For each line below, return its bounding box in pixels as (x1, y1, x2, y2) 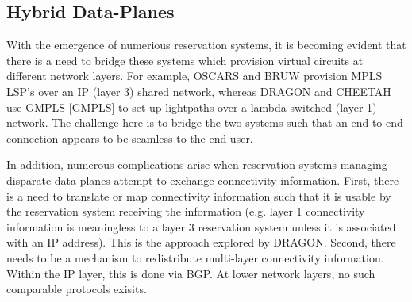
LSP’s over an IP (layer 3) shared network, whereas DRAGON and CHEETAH (6, 82, 391, 99)
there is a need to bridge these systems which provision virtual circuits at (6, 52, 364, 68)
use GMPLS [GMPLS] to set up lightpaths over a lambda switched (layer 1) (6, 98, 377, 115)
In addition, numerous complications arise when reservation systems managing (6, 156, 387, 173)
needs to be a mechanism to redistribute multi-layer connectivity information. (6, 249, 384, 266)
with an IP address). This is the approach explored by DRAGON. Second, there (6, 234, 396, 250)
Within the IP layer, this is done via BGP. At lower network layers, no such (6, 265, 375, 281)
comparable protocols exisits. (6, 281, 147, 297)
